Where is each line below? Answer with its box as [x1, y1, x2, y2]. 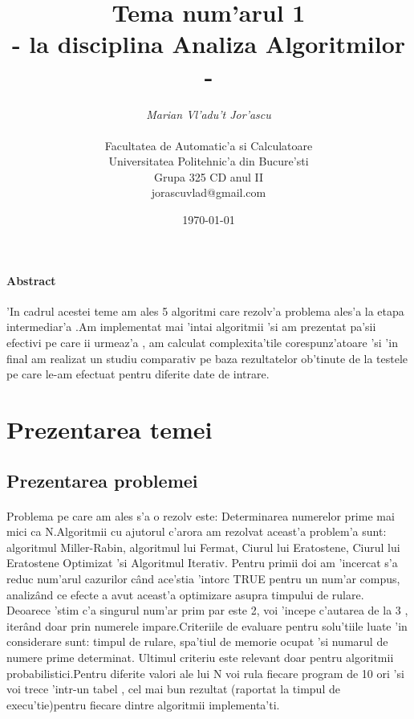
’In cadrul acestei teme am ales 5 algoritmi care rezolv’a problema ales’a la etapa [6, 302, 404, 319]
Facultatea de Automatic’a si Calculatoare [104, 137, 313, 153]
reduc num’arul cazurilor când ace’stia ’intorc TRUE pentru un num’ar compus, [6, 570, 400, 586]
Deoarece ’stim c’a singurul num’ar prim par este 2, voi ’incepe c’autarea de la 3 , [6, 602, 408, 619]
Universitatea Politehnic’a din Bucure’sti [108, 153, 309, 170]
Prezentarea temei [6, 413, 213, 446]
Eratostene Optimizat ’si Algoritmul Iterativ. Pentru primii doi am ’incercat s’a [6, 554, 398, 571]
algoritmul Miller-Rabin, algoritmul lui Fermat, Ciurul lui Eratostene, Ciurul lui [6, 538, 400, 555]
